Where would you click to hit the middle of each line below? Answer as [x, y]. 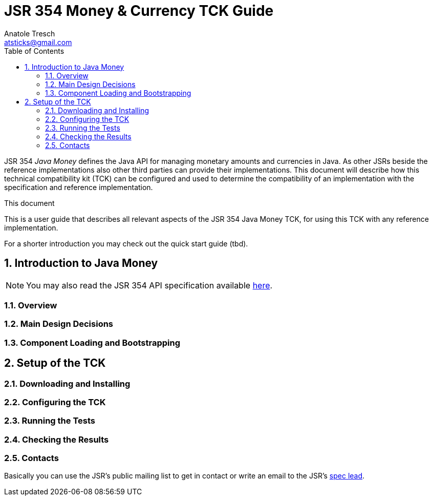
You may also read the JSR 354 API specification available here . [149, 285]
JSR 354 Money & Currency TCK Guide [139, 11]
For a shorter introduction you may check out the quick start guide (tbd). [126, 243]
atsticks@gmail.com [38, 42]
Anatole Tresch [30, 33]
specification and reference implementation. [79, 187]
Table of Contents [34, 51]
